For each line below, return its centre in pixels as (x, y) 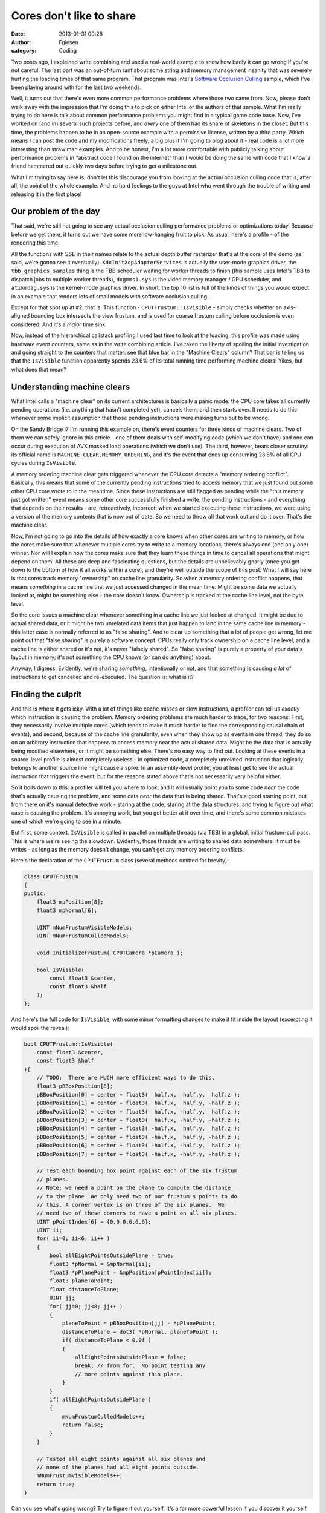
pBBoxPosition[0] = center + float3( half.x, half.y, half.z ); (139, 1095)
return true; (56, 1484)
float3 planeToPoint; (81, 1281)
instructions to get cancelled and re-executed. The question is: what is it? (103, 677)
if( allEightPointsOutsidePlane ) (100, 1399)
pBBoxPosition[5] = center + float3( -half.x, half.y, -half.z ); (139, 1137)
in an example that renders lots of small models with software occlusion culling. (110, 296)
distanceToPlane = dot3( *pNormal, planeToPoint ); (140, 1332)
